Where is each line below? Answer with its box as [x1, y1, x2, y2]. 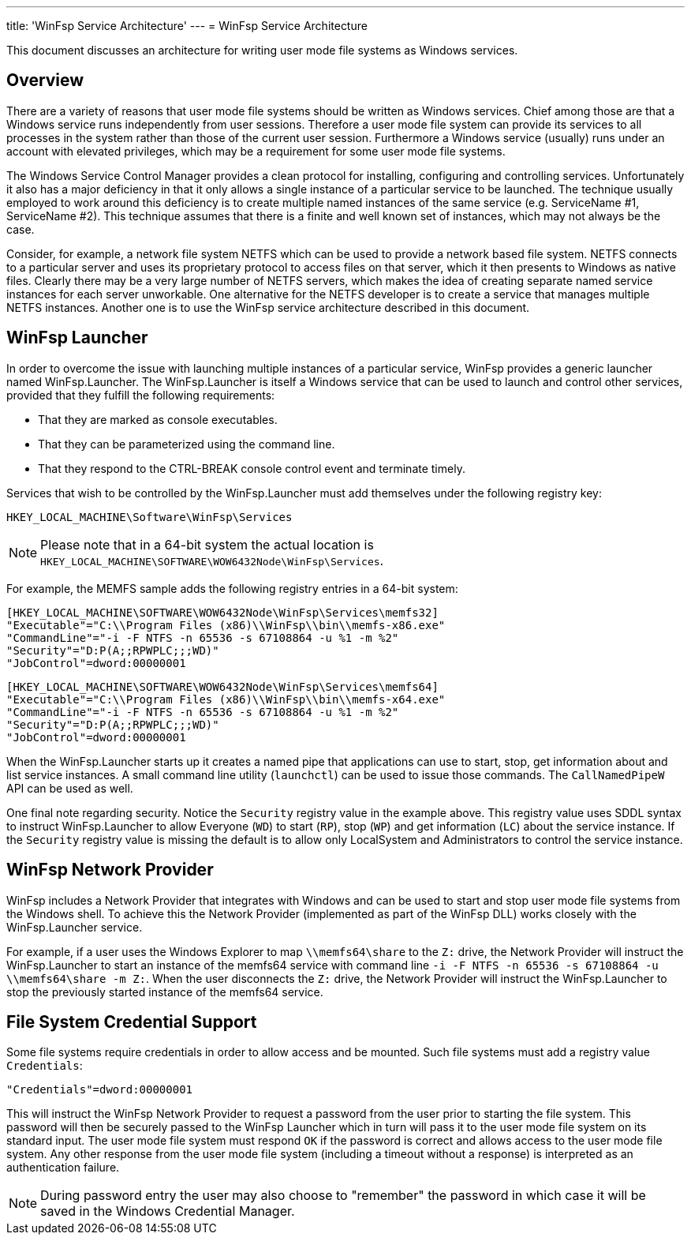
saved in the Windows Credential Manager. [40, 1203, 295, 1220]
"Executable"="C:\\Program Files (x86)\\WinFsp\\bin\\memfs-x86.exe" [6, 618, 446, 632]
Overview [6, 70, 84, 91]
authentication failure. [6, 1160, 120, 1175]
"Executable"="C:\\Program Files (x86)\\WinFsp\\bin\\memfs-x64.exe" [6, 692, 446, 706]
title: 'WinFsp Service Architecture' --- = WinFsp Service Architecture [6, 19, 368, 32]
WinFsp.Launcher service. [6, 920, 143, 934]
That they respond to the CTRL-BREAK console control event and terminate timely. [38, 461, 465, 475]
